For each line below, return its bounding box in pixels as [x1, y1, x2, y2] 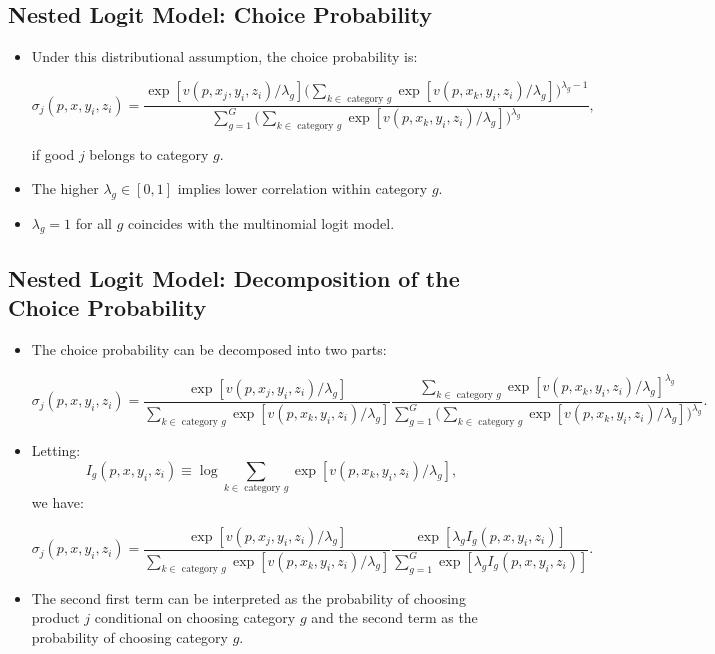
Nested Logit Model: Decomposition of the [8, 262, 460, 293]
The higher [31, 177, 99, 198]
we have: [31, 492, 84, 513]
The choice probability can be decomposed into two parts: [31, 339, 387, 360]
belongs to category [89, 144, 209, 165]
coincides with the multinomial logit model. [127, 212, 395, 233]
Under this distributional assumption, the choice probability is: [31, 46, 418, 67]
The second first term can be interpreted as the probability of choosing [31, 587, 466, 608]
